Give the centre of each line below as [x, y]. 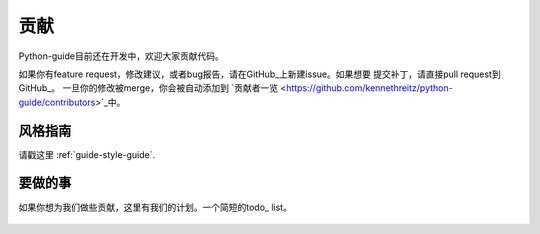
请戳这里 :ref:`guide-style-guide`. [87, 154]
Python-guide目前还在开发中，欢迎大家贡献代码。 [121, 56]
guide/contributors [57, 102]
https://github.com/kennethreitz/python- [369, 88]
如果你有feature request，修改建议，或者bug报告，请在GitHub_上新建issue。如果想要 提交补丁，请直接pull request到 [259, 74]
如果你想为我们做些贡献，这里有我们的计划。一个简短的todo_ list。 [155, 207]
